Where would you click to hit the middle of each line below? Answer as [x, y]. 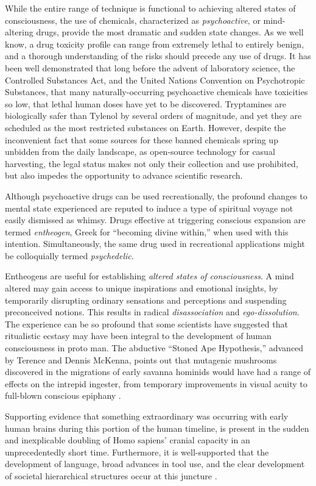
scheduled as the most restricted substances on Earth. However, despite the [146, 127]
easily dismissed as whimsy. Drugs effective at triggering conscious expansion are [155, 220]
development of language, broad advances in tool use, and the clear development [155, 464]
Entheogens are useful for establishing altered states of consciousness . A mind [149, 276]
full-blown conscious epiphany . [63, 395]
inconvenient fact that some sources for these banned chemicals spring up [142, 139]
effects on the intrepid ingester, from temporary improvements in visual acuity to [156, 383]
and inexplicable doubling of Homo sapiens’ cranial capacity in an [128, 440]
